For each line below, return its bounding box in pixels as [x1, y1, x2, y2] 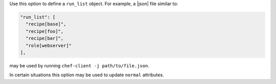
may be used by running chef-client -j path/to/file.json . [9, 62, 149, 68]
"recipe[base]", [26, 21, 66, 27]
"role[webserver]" [26, 43, 72, 48]
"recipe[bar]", [26, 35, 64, 41]
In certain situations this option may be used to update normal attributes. [9, 72, 164, 78]
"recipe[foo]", [26, 28, 64, 34]
